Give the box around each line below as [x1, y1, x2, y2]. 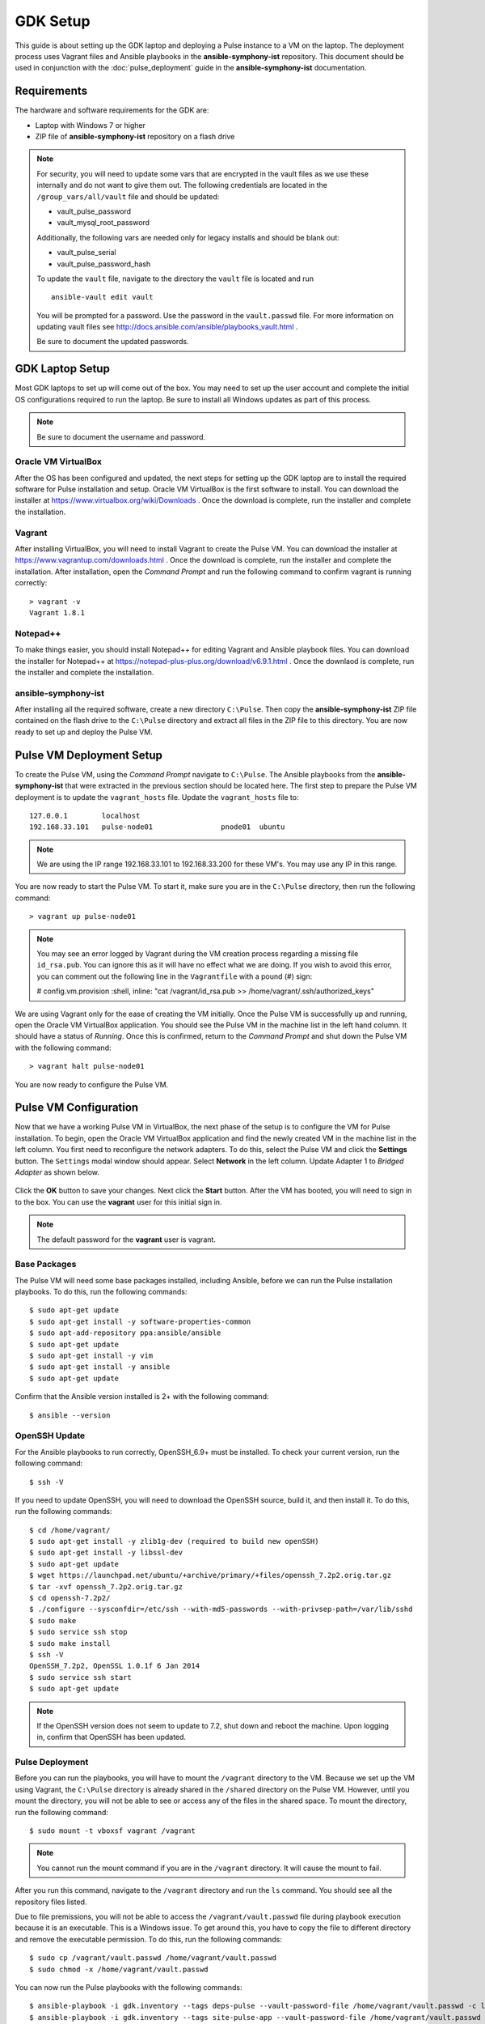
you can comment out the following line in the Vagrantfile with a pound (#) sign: [36, 972, 313, 981]
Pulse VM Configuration [15, 1101, 139, 1115]
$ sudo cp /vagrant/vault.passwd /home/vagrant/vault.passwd [29, 1954, 276, 1962]
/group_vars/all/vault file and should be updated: [36, 191, 220, 202]
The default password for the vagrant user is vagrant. [36, 1235, 216, 1244]
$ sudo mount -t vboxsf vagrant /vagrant [29, 1826, 196, 1835]
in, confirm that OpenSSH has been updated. [36, 1733, 186, 1742]
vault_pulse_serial [57, 248, 116, 257]
